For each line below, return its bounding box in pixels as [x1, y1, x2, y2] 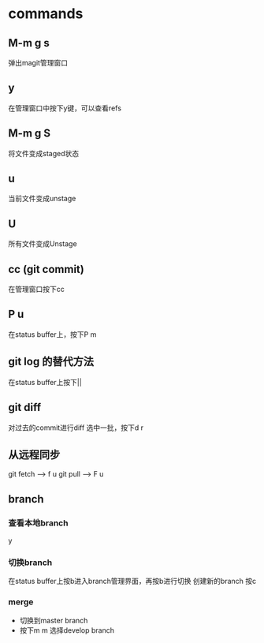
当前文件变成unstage [8, 194, 76, 204]
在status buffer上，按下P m [8, 329, 97, 339]
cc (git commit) [8, 262, 84, 276]
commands [8, 5, 84, 23]
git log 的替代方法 [8, 355, 95, 368]
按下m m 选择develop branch [19, 625, 114, 635]
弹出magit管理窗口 [8, 58, 69, 67]
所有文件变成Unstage [8, 239, 77, 249]
